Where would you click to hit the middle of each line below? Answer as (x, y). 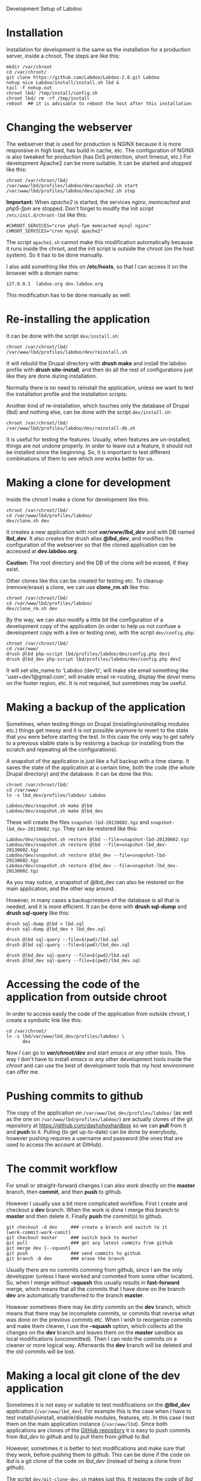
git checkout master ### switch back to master (72, 1237)
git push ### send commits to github (73, 1253)
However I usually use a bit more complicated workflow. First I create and (97, 1203)
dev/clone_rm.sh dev (32, 608)
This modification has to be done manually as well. (69, 295)
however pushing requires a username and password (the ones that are (94, 1138)
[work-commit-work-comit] (38, 1232)
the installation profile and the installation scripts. (67, 394)
